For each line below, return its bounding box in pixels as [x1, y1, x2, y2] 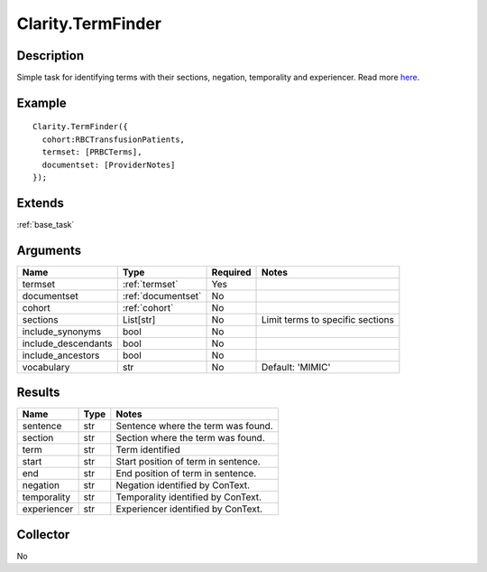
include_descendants [22, 337, 113, 350]
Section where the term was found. [115, 432, 265, 445]
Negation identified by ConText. [115, 479, 251, 492]
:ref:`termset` [122, 277, 179, 290]
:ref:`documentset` [122, 289, 202, 302]
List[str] [122, 313, 156, 325]
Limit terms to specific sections [262, 313, 394, 325]
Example [16, 95, 67, 110]
